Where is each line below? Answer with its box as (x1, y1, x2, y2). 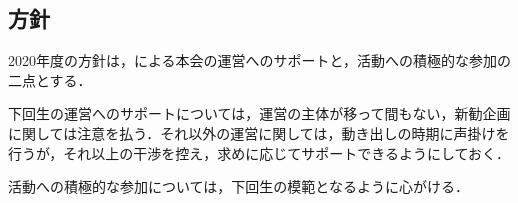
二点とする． (8, 69, 92, 90)
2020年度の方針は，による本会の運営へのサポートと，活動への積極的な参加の (8, 50, 512, 71)
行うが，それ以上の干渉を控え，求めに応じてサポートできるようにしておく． (8, 142, 511, 163)
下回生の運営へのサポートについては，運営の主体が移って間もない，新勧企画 (8, 103, 511, 124)
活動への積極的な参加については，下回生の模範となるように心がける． (8, 176, 469, 197)
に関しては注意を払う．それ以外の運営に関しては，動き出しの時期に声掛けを (8, 122, 510, 143)
